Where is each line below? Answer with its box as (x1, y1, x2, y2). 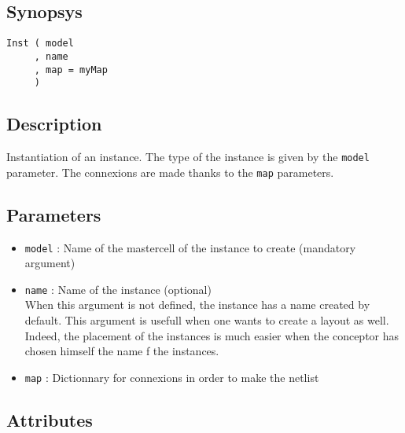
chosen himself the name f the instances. (24, 343, 219, 359)
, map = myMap (34, 64, 108, 75)
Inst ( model (6, 38, 74, 50)
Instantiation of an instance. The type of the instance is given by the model (6, 149, 370, 165)
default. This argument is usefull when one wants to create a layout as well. (24, 312, 389, 328)
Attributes (6, 407, 93, 431)
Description (6, 112, 102, 136)
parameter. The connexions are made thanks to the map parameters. (6, 163, 334, 180)
